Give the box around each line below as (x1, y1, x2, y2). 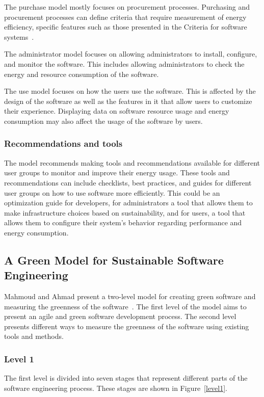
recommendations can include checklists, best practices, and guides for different (4, 177, 252, 188)
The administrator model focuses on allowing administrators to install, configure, (4, 48, 257, 59)
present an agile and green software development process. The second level (4, 311, 236, 322)
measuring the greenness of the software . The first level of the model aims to (4, 301, 247, 311)
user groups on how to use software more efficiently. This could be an (4, 187, 220, 198)
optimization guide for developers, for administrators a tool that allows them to (4, 197, 253, 208)
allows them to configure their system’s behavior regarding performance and (4, 217, 242, 228)
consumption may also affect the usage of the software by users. (4, 115, 203, 126)
